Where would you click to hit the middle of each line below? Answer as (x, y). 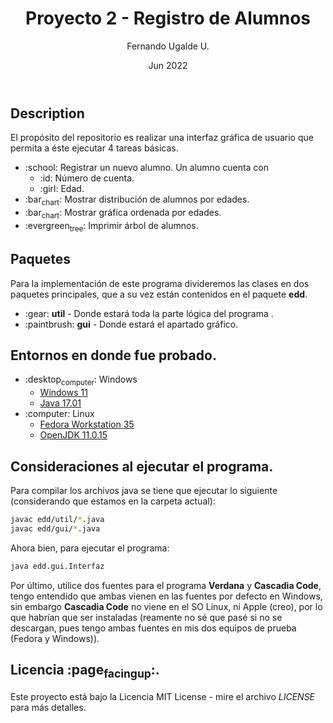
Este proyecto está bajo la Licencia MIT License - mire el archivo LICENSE (163, 696)
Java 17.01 (60, 403)
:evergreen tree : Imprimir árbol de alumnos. (111, 226)
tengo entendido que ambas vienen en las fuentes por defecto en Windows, (166, 596)
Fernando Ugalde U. (168, 46)
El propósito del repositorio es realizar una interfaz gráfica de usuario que (162, 138)
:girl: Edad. (62, 189)
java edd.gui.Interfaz (57, 566)
